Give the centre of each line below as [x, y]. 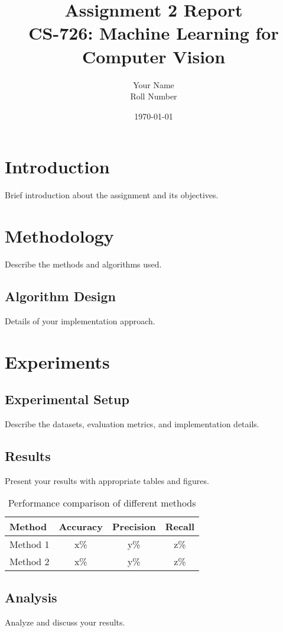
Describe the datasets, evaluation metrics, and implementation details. [132, 423]
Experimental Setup [67, 399]
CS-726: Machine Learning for [154, 33]
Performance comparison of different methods [102, 503]
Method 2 [30, 562]
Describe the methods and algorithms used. [83, 264]
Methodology [59, 236]
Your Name [154, 84]
